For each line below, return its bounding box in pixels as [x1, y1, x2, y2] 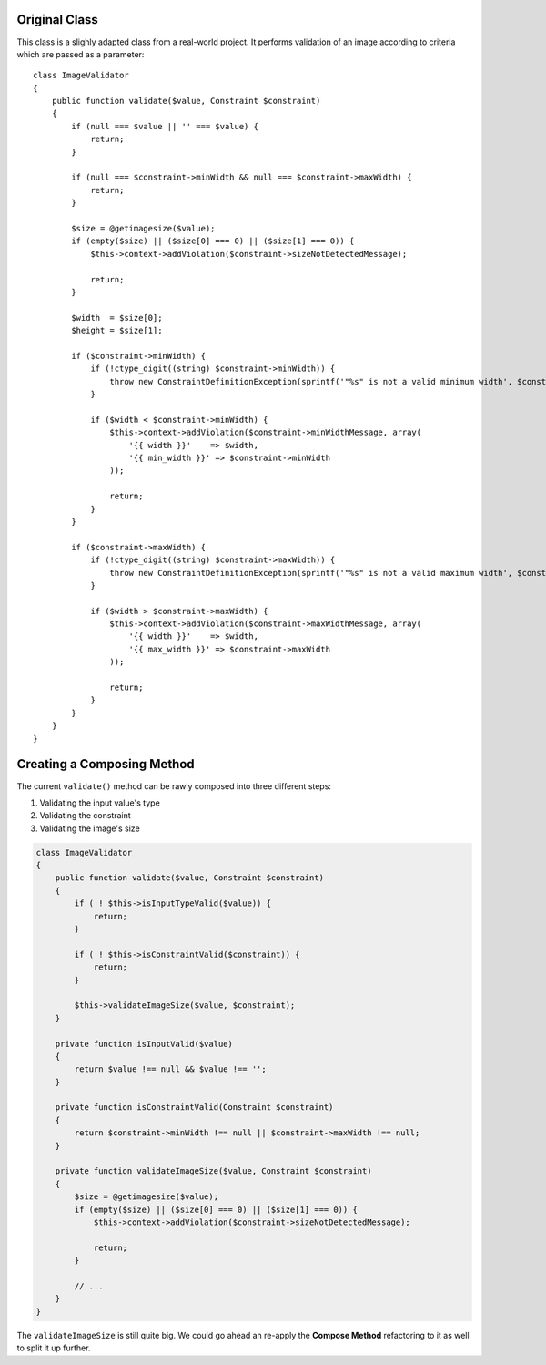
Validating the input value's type [39, 797, 161, 808]
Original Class [16, 12, 99, 27]
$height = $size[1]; [71, 325, 163, 336]
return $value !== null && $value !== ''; [74, 1064, 268, 1074]
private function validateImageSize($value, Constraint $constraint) [55, 1166, 372, 1176]
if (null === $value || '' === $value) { [71, 121, 259, 131]
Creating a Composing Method [16, 756, 195, 772]
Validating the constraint [39, 810, 131, 821]
